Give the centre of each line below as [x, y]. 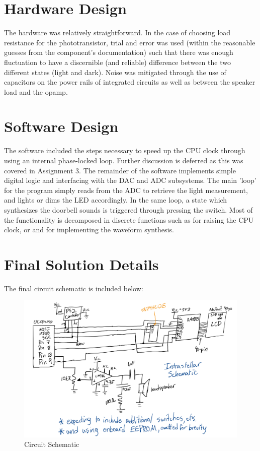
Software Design [61, 126]
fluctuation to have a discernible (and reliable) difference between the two [117, 62]
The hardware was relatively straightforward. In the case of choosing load [117, 33]
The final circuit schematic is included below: [74, 288]
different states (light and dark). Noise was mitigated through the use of [115, 72]
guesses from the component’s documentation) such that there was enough [119, 52]
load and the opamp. [36, 91]
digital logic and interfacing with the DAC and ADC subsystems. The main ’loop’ [130, 180]
